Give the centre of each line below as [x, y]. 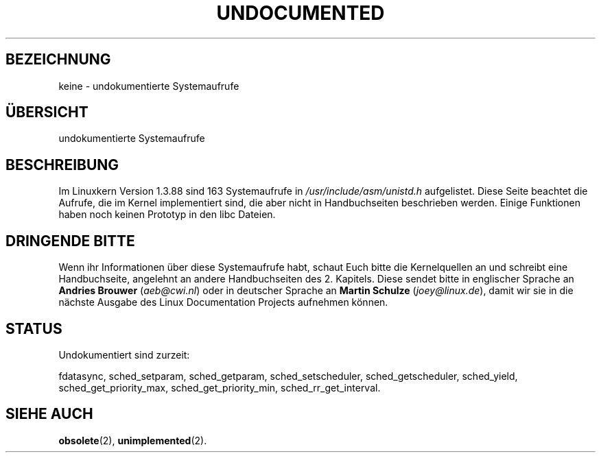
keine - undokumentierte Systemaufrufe [149, 86]
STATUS [34, 328]
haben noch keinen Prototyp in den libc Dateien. [167, 215]
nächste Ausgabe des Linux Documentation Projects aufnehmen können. [223, 302]
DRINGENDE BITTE [70, 241]
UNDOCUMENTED [300, 13]
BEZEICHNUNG [58, 60]
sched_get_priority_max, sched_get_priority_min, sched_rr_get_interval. [220, 387]
